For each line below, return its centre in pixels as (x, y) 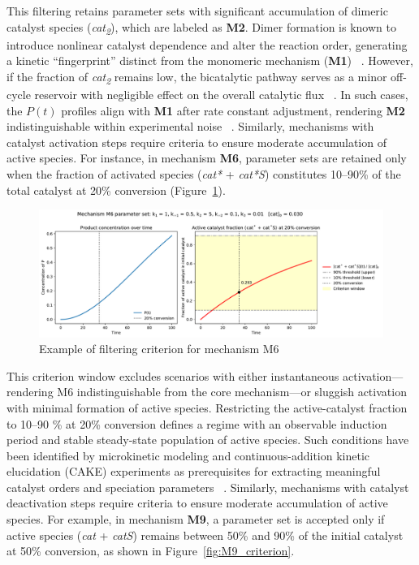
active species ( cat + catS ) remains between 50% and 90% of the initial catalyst (205, 535)
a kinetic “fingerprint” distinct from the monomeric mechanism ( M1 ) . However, (210, 60)
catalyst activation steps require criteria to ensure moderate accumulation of (197, 142)
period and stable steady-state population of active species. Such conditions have (208, 440)
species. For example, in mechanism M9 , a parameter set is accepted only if (196, 519)
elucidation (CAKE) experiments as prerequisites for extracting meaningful (194, 471)
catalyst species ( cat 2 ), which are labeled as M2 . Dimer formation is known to (201, 28)
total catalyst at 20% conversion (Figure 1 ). (116, 190)
